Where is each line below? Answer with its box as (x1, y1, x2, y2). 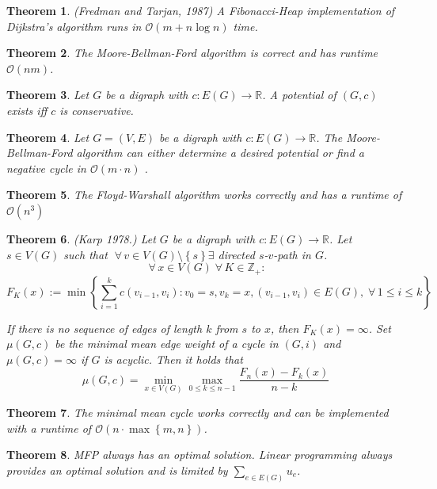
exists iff (6, 101, 47, 118)
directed (218, 246, 255, 262)
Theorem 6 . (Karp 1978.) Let (6, 230, 156, 246)
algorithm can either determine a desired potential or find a (76, 144, 364, 161)
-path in (273, 246, 311, 262)
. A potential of (262, 86, 336, 103)
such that (63, 246, 108, 262)
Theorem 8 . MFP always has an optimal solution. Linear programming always (6, 446, 393, 463)
